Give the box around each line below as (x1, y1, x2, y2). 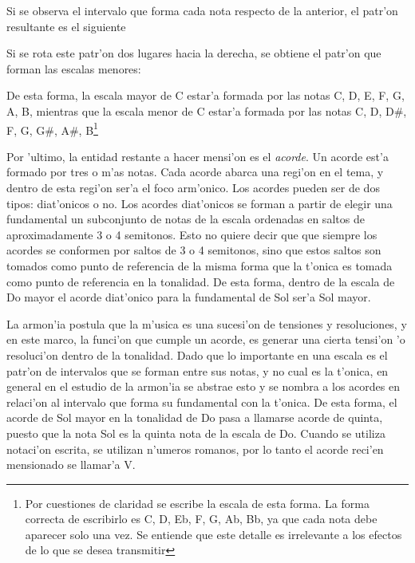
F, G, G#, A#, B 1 (6, 119, 98, 138)
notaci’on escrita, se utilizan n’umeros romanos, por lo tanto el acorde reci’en (6, 440, 384, 457)
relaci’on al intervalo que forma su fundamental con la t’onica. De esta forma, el (6, 393, 397, 410)
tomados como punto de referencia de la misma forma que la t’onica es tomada (6, 257, 393, 274)
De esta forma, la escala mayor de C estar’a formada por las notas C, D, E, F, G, (6, 87, 405, 104)
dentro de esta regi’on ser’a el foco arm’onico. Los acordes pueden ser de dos (6, 179, 380, 195)
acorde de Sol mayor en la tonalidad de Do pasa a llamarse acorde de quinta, (6, 409, 383, 426)
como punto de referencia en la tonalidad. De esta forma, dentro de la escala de (6, 273, 395, 289)
